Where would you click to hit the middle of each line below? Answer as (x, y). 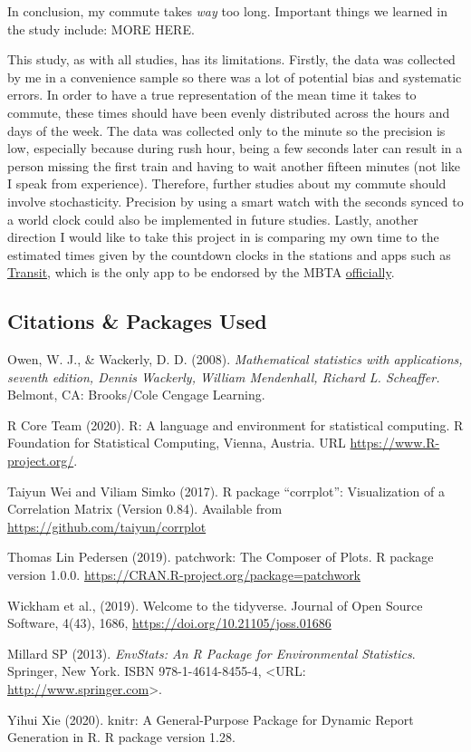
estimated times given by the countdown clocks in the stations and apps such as (229, 254)
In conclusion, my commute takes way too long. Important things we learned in (227, 11)
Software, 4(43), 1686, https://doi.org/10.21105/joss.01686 (169, 623)
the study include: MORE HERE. (101, 29)
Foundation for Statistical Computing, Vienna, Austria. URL (177, 443)
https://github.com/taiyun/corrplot (107, 526)
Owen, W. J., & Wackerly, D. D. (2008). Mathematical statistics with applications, (235, 359)
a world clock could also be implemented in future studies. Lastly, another (213, 219)
